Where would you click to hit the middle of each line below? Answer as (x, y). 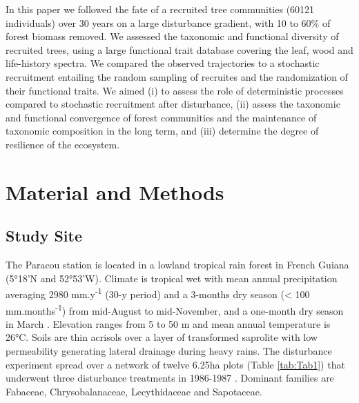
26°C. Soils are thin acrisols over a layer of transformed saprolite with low (162, 337)
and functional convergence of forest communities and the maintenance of (161, 117)
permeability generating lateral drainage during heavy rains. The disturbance (169, 350)
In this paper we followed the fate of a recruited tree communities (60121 (160, 9)
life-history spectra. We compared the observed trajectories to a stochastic (163, 63)
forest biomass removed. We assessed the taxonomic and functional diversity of (172, 36)
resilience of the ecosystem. (63, 144)
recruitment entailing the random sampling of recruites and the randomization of (177, 76)
